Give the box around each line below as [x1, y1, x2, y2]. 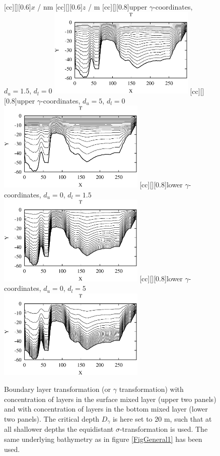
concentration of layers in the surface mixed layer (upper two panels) [4, 393, 216, 404]
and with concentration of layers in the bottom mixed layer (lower [4, 403, 208, 414]
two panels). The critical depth [4, 414, 100, 424]
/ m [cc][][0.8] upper [88, 2, 148, 12]
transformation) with [119, 384, 184, 394]
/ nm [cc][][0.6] [37, 2, 83, 12]
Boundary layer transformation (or [4, 384, 111, 394]
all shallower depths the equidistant [4, 424, 114, 434]
